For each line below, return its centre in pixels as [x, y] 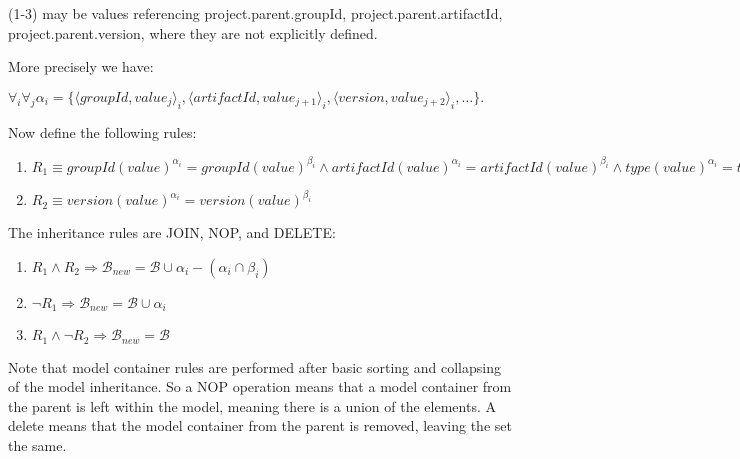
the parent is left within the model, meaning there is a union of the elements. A [252, 405]
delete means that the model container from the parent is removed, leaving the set [260, 425]
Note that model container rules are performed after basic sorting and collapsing [254, 366]
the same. [37, 445]
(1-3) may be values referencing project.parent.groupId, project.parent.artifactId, [255, 13]
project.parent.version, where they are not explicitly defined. [193, 32]
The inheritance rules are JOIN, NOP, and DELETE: [172, 232]
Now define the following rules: [102, 131]
